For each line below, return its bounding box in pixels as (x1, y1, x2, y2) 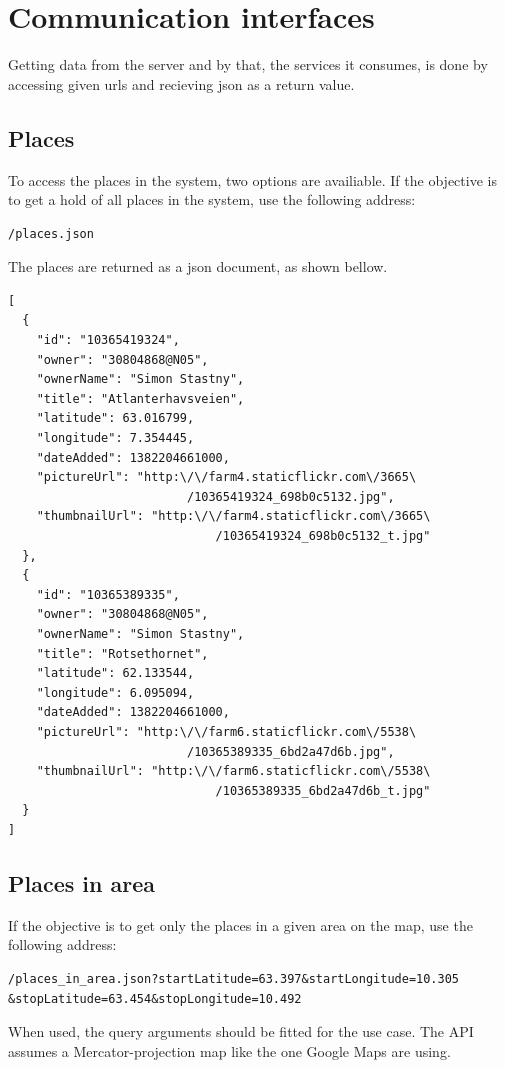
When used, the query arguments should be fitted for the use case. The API (8, 1021, 474, 1042)
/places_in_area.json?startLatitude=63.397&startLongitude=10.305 (8, 971, 460, 986)
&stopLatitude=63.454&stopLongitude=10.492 (8, 991, 302, 1006)
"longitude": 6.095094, (36, 685, 195, 700)
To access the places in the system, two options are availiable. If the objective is (8, 169, 497, 190)
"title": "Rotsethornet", (36, 646, 209, 661)
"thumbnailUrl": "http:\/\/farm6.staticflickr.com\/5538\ (36, 764, 431, 779)
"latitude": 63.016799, (36, 411, 195, 426)
